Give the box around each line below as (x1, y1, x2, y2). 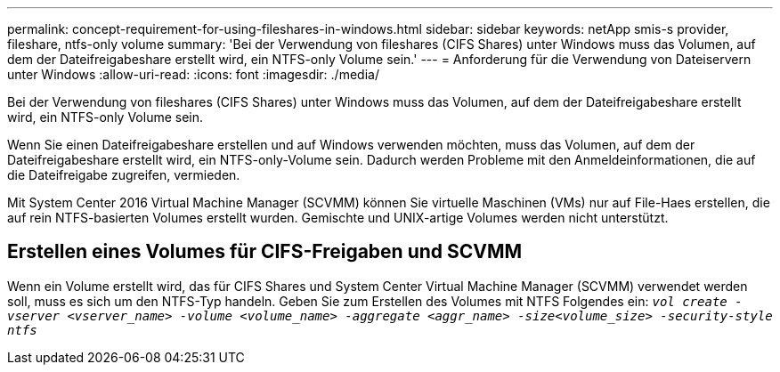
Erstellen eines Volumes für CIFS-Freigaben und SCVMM (7, 240, 523, 263)
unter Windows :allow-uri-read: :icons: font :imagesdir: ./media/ (7, 67, 379, 82)
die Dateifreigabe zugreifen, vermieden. (7, 167, 240, 182)
